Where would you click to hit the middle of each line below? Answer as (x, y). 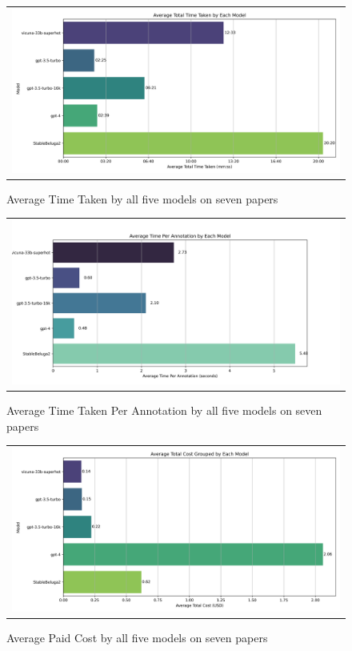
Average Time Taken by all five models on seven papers (142, 198)
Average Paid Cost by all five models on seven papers (137, 638)
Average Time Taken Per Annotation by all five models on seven (164, 410)
